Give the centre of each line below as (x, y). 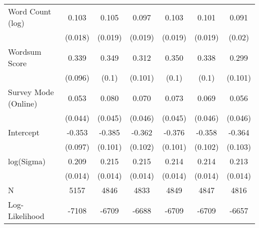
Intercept (24, 132)
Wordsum (25, 52)
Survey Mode (31, 92)
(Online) (23, 103)
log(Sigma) (27, 161)
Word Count (30, 11)
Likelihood (26, 216)
